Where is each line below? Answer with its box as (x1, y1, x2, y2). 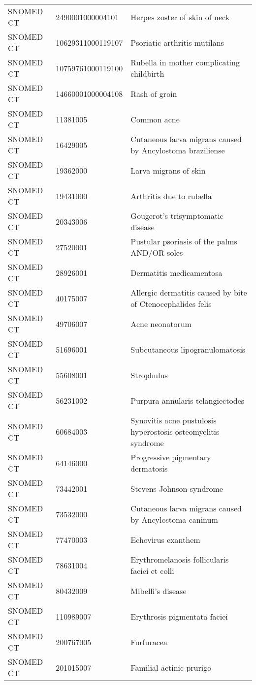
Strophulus (130, 369, 168, 381)
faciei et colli (130, 565, 174, 576)
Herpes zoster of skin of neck (130, 11, 230, 23)
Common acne (130, 113, 180, 125)
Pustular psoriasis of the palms (130, 236, 237, 247)
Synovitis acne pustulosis (130, 415, 217, 426)
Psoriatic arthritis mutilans (130, 36, 224, 48)
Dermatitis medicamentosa (130, 267, 223, 278)
